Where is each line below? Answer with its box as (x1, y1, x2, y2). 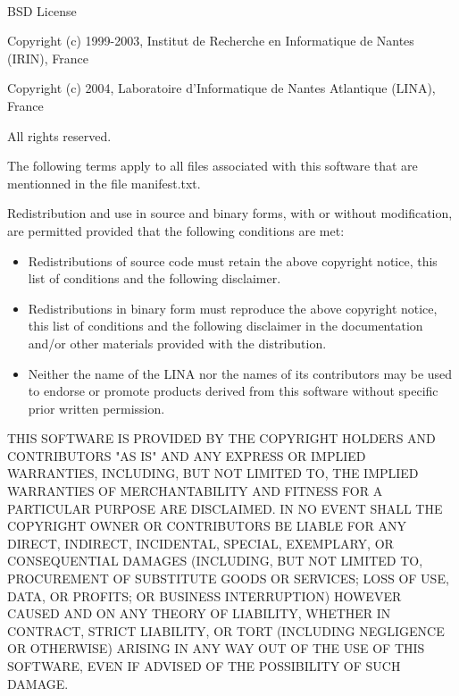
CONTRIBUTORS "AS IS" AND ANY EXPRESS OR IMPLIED (7, 446, 366, 465)
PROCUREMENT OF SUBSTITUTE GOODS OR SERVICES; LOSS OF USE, (7, 569, 449, 588)
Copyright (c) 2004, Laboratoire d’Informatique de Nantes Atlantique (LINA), (7, 79, 436, 97)
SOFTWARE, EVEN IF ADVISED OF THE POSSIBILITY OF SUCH (7, 657, 401, 675)
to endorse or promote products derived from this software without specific (28, 382, 438, 400)
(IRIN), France (7, 48, 89, 67)
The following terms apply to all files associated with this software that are (7, 156, 418, 175)
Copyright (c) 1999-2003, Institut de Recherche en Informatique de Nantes (7, 31, 414, 50)
